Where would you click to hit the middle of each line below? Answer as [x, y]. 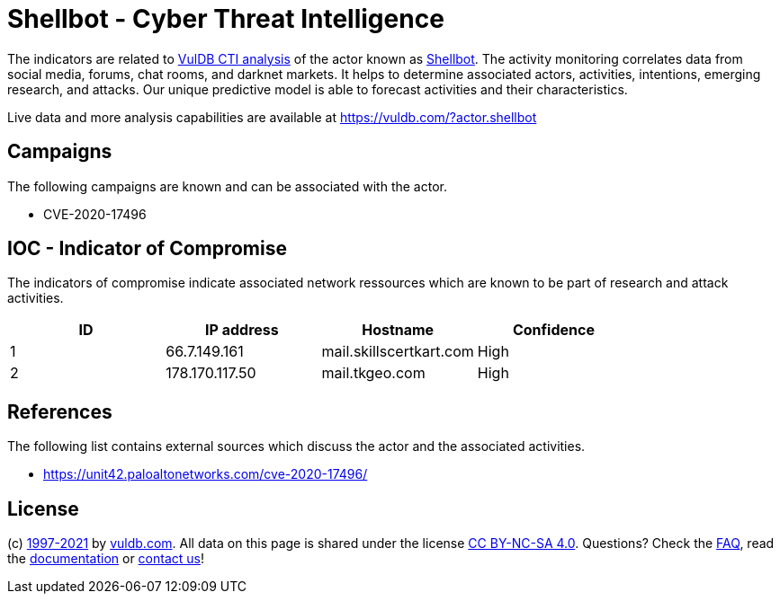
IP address [242, 330]
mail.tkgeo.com [373, 373]
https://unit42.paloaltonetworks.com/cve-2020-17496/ [206, 474]
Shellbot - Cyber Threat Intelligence [226, 19]
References [60, 411]
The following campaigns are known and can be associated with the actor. [227, 186]
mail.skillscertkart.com [398, 352]
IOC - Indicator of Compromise [147, 249]
